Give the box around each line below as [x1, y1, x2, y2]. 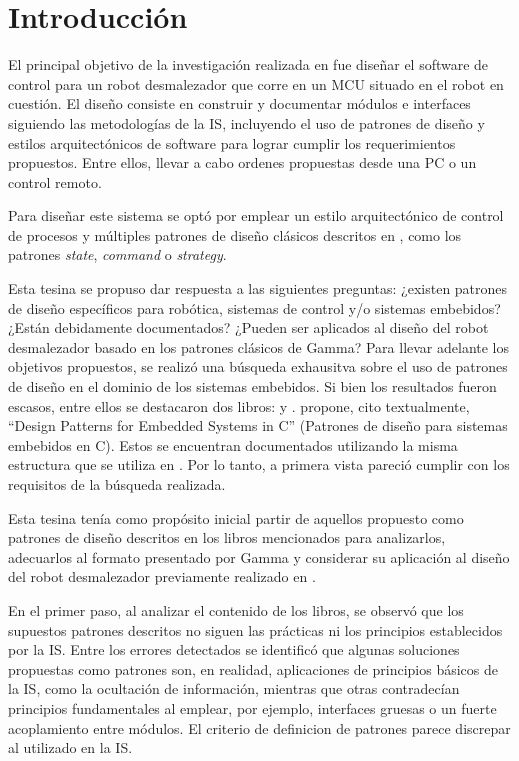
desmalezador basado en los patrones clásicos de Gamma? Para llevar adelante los [8, 336, 510, 357]
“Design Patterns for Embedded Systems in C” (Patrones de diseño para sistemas [8, 415, 508, 436]
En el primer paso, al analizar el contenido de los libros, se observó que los [8, 599, 464, 620]
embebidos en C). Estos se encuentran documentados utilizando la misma [8, 434, 458, 455]
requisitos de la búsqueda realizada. [8, 474, 226, 494]
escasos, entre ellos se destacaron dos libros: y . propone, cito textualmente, [8, 395, 470, 416]
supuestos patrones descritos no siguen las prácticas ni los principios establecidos [8, 619, 503, 640]
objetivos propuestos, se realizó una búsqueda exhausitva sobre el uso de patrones [8, 356, 508, 377]
